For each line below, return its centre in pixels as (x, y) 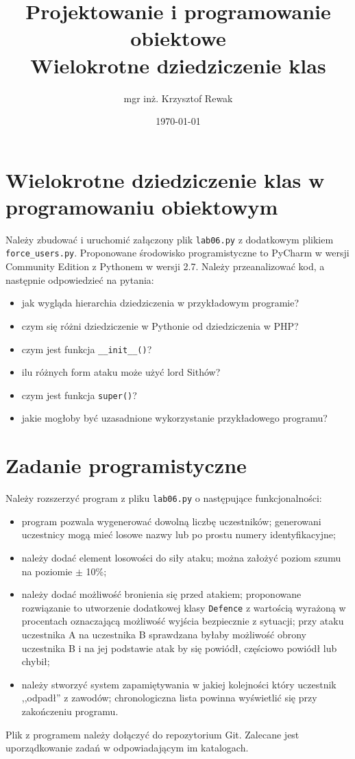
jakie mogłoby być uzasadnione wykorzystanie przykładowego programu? (174, 418)
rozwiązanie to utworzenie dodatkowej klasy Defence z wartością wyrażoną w (184, 607)
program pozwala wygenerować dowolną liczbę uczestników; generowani (171, 521)
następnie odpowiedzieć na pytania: (80, 279)
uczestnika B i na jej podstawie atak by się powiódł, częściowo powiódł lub (179, 648)
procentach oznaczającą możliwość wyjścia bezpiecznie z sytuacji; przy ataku (183, 621)
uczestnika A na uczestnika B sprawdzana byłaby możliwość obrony (164, 634)
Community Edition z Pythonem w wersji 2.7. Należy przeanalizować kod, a (165, 266)
